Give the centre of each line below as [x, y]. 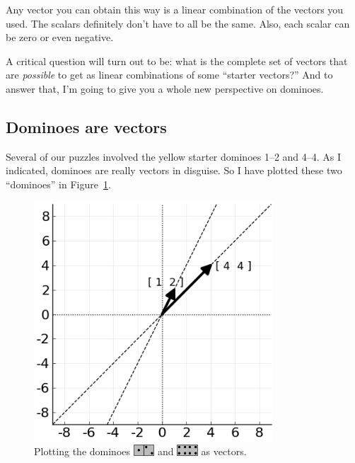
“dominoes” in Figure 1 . [58, 184]
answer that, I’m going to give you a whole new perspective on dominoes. [165, 88]
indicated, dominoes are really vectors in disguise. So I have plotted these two [174, 170]
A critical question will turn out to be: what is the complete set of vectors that [177, 61]
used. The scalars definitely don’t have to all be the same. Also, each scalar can [178, 23]
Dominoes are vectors [86, 126]
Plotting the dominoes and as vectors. [140, 451]
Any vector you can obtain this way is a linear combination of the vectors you [175, 9]
